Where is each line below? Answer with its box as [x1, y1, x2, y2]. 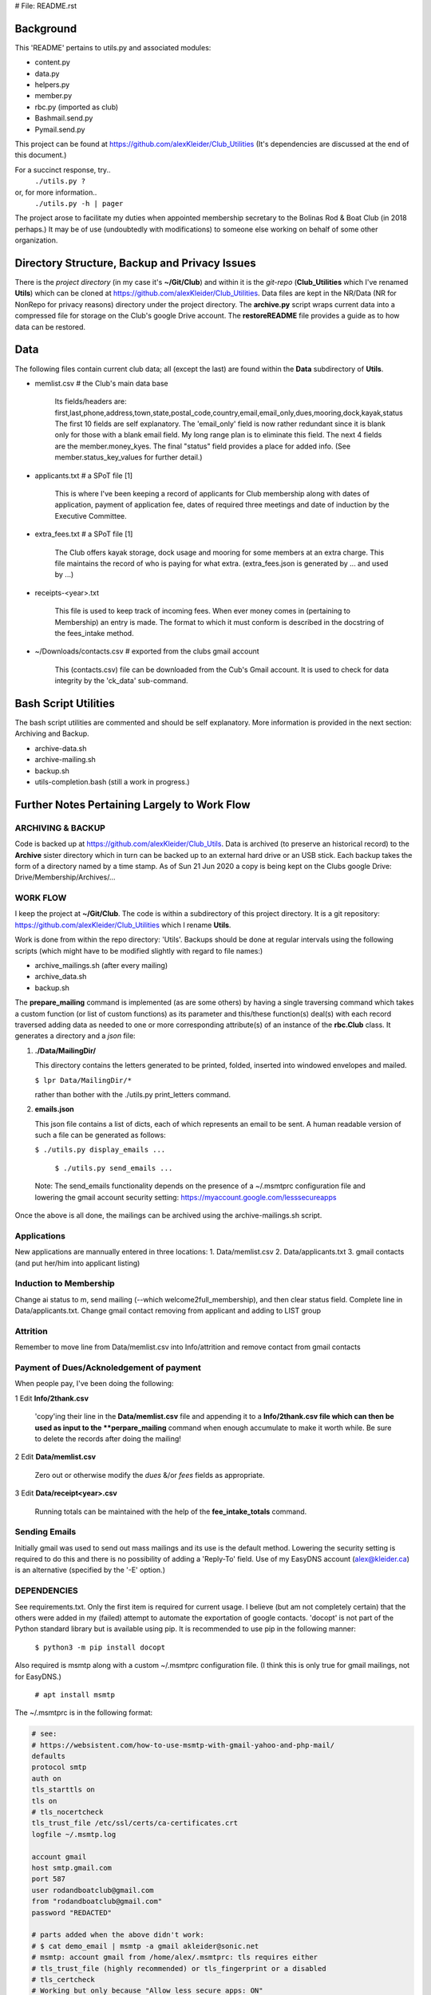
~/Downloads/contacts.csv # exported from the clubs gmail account [34, 646, 259, 656]
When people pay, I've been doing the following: [14, 1379, 174, 1389]
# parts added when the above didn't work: [31, 1930, 205, 1939]
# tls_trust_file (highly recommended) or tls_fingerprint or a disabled [31, 1964, 326, 1973]
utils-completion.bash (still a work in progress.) [34, 776, 191, 786]
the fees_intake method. [54, 628, 135, 638]
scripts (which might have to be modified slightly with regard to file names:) [14, 946, 263, 955]
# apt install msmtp [34, 1690, 116, 1699]
